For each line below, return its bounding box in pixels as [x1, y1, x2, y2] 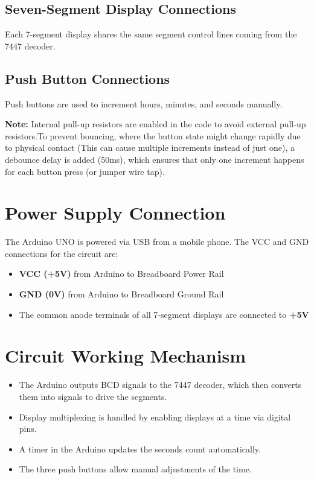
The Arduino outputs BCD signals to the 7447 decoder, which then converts [19, 378, 302, 391]
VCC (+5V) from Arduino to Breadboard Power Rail [19, 267, 224, 280]
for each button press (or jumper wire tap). [5, 165, 165, 177]
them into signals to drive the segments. [19, 390, 167, 402]
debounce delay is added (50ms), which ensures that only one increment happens [5, 153, 304, 165]
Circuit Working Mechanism [5, 343, 246, 368]
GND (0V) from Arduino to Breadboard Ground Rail [19, 288, 224, 300]
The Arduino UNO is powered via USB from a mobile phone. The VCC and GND [5, 235, 309, 248]
